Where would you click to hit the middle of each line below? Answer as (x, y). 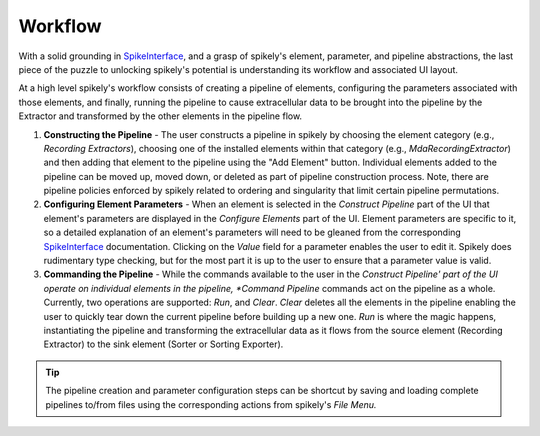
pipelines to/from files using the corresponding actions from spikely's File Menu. (211, 404)
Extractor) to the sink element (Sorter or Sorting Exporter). (163, 344)
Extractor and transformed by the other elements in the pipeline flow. (160, 116)
